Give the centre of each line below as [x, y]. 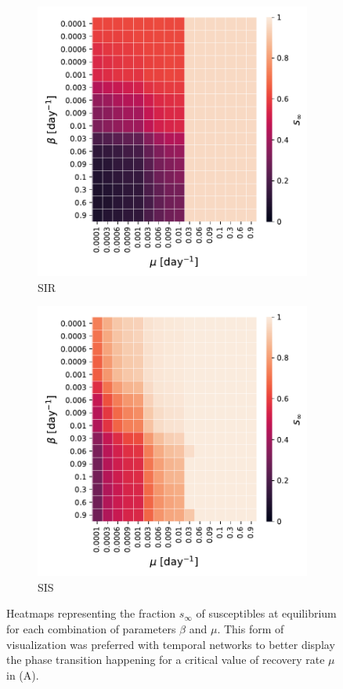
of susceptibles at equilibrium [266, 613]
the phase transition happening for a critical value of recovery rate [166, 660]
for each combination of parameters [91, 628]
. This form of [251, 628]
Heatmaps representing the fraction [91, 613]
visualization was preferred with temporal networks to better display [171, 644]
